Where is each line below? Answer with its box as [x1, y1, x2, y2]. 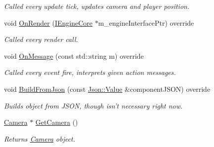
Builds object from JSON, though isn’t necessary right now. [4, 100, 183, 110]
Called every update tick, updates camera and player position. [4, 1, 190, 11]
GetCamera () [35, 117, 78, 127]
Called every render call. [4, 34, 78, 44]
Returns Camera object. [4, 133, 76, 144]
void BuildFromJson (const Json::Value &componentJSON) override [4, 83, 211, 94]
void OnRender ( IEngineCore [4, 17, 92, 28]
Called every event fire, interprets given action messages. [4, 67, 176, 77]
